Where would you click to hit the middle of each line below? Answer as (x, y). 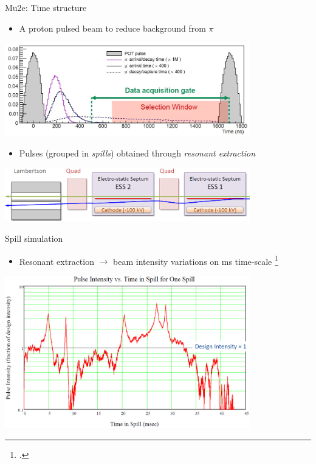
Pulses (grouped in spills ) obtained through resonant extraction (137, 153)
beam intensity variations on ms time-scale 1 (196, 260)
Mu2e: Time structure (46, 7)
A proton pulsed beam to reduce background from (112, 28)
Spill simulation (34, 238)
